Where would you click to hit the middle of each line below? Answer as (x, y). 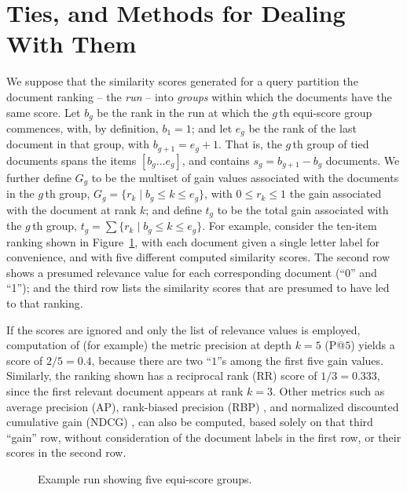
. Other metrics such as (329, 391)
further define (39, 177)
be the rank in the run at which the (183, 112)
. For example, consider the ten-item (290, 226)
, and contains (216, 160)
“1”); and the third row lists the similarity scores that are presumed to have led (198, 288)
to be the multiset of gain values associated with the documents (245, 177)
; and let (212, 128)
